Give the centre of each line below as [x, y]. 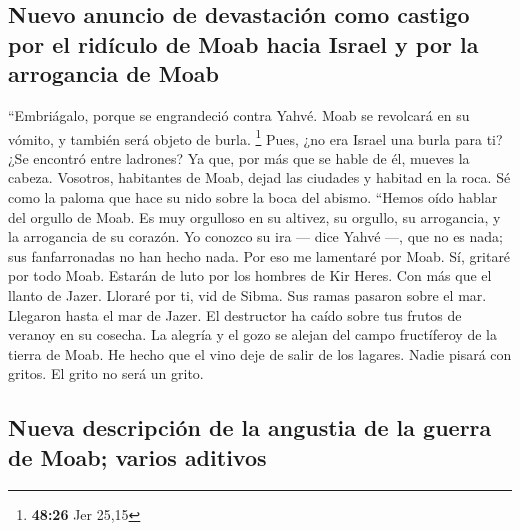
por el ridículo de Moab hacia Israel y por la [243, 43]
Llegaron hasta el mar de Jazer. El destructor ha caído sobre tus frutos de [235, 314]
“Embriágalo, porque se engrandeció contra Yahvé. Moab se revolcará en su [239, 114]
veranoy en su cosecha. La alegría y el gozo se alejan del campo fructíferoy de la [252, 334]
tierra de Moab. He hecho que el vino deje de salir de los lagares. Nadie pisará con [260, 353]
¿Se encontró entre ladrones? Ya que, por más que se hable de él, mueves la [239, 157]
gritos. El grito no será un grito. [106, 373]
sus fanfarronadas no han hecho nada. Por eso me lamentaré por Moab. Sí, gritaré [259, 255]
